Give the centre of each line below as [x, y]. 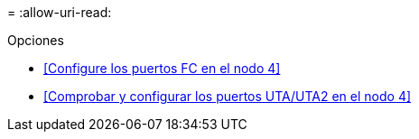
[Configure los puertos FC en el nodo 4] [162, 68]
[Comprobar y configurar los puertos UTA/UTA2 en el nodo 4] [228, 96]
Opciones [36, 40]
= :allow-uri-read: [60, 12]
